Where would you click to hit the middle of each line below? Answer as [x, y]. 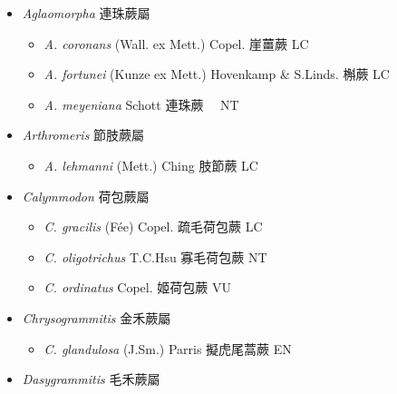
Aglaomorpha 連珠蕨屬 [86, 13]
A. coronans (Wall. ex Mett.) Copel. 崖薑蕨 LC [176, 43]
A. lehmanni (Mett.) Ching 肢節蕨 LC [151, 165]
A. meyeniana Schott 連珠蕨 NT [141, 104]
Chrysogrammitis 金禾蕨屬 [97, 317]
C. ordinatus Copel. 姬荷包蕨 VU [137, 287]
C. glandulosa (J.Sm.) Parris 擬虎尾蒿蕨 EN [168, 348]
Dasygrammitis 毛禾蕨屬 [91, 379]
